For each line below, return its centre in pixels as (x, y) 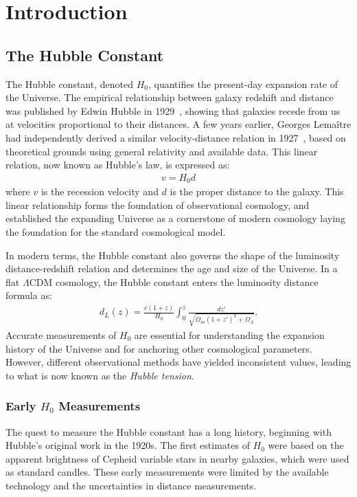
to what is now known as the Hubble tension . (100, 375)
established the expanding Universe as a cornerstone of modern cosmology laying (175, 218)
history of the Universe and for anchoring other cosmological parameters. (159, 348)
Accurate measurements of (61, 335)
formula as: (29, 295)
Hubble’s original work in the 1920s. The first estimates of (128, 445)
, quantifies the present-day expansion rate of (243, 84)
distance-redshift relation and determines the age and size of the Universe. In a (172, 268)
